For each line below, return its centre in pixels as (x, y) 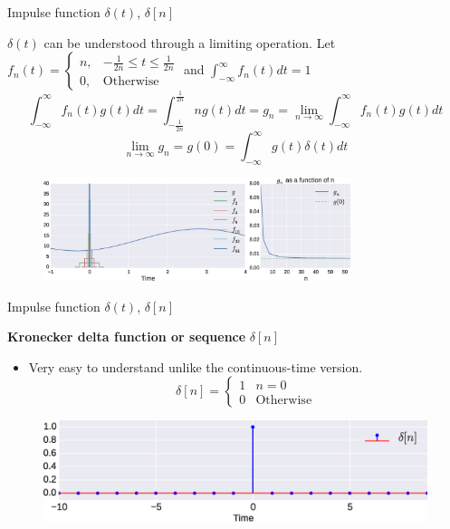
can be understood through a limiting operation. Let (190, 42)
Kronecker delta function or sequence (127, 337)
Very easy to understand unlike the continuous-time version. (196, 366)
